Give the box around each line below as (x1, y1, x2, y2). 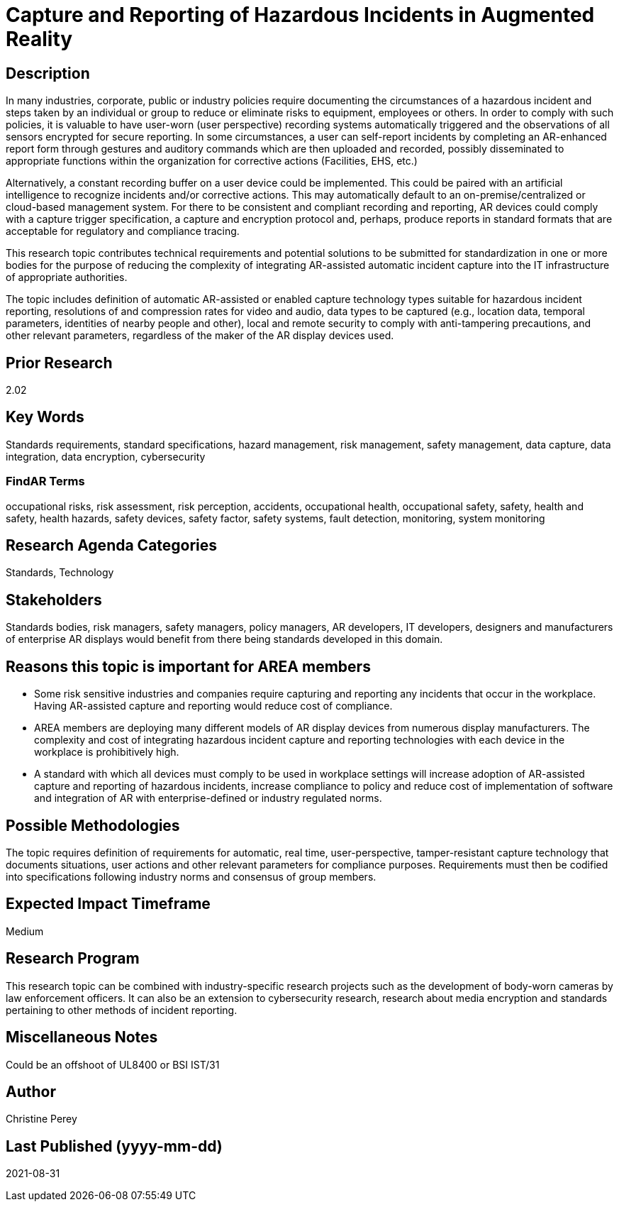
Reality (6, 27, 73, 51)
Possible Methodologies (6, 816, 180, 834)
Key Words (6, 408, 84, 426)
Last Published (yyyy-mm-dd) (6, 1137, 223, 1155)
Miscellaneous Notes (6, 1028, 158, 1047)
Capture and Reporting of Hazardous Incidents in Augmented (6, 3, 595, 27)
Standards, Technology (6, 566, 114, 579)
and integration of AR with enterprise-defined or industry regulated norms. (34, 792, 382, 805)
